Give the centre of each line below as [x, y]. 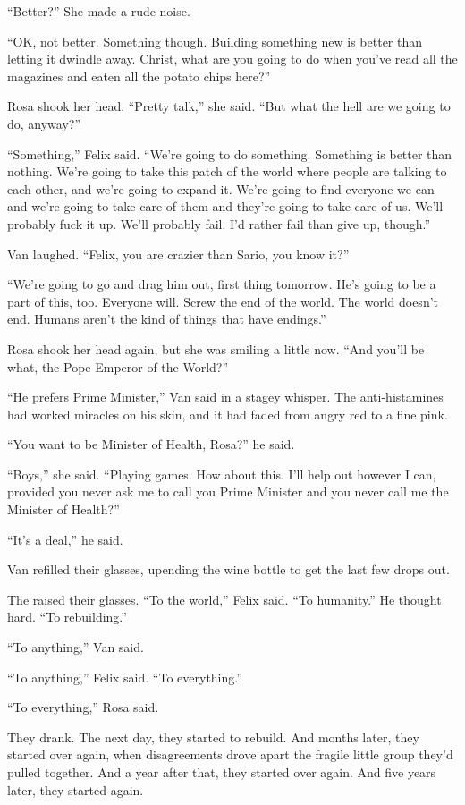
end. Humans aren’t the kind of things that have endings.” [167, 319]
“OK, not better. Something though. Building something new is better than [215, 41]
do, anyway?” [44, 123]
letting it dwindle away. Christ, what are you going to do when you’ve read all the [232, 59]
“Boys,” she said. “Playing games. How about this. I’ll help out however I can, [222, 474]
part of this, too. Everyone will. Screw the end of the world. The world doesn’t [223, 301]
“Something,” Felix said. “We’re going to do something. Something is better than [230, 153]
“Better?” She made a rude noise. [99, 11]
